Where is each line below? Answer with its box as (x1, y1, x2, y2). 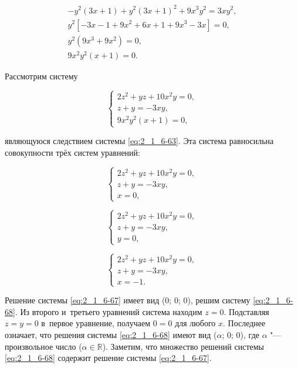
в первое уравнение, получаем (41, 317, 151, 329)
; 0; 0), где (222, 329, 259, 341)
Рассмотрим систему (5, 69, 78, 82)
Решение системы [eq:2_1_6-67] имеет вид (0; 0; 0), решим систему (5, 294, 250, 306)
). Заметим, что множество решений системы (102, 340, 265, 352)
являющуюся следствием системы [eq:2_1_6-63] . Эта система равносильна (5, 135, 274, 147)
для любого (175, 317, 216, 329)
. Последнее (222, 317, 266, 329)
